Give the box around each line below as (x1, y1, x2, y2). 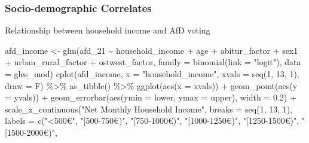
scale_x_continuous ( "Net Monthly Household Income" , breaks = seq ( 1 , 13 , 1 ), (5, 102, 293, 115)
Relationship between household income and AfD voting (5, 24, 210, 36)
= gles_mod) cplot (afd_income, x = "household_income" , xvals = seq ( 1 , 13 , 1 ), (5, 68, 299, 80)
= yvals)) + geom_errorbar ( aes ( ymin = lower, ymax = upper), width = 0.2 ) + (5, 91, 296, 104)
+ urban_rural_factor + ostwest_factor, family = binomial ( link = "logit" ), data (5, 56, 301, 68)
